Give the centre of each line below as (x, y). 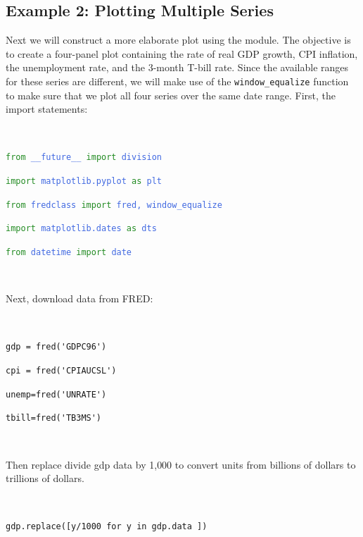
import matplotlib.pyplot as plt (84, 181)
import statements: (47, 109)
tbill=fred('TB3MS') (54, 418)
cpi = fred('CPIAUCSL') (61, 371)
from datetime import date (69, 253)
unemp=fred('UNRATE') (56, 394)
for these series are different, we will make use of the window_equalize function (177, 81)
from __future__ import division (84, 158)
